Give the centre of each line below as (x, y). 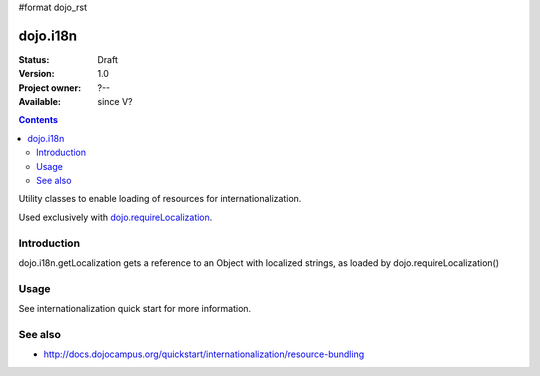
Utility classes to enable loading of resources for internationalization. (160, 199)
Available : (40, 102)
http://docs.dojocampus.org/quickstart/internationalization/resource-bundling (204, 354)
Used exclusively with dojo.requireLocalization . (115, 217)
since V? (115, 102)
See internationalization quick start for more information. (135, 309)
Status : (34, 59)
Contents (38, 120)
